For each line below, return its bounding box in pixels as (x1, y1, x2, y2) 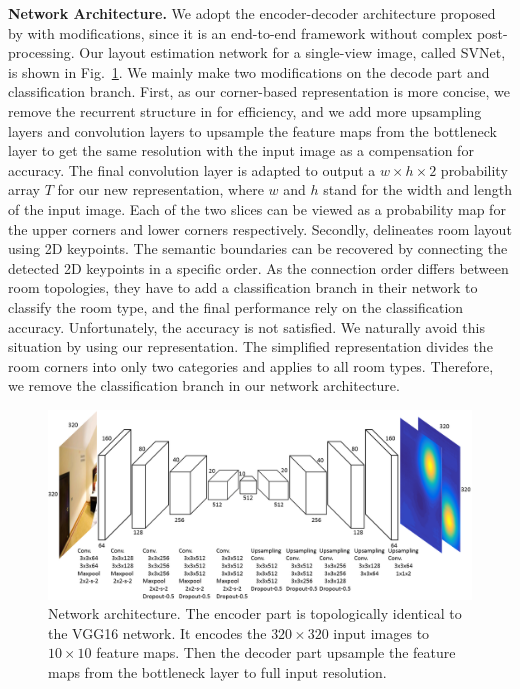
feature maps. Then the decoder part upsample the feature (96, 642, 456, 663)
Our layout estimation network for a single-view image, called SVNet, (79, 42, 506, 63)
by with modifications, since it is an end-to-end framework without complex (8, 22, 473, 43)
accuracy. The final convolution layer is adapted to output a (8, 159, 376, 180)
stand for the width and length (323, 179, 512, 200)
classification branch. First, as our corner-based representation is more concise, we (8, 81, 510, 102)
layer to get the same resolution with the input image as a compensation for (8, 140, 474, 161)
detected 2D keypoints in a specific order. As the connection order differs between (8, 257, 509, 278)
